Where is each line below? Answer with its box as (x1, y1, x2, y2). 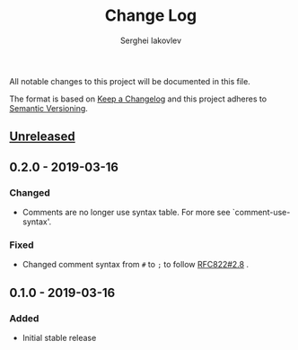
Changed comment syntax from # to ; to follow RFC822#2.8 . (22, 259, 250, 270)
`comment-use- (232, 207, 291, 218)
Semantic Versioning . (9, 102, 88, 113)
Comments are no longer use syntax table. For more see (22, 207, 231, 218)
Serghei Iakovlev (119, 35, 182, 46)
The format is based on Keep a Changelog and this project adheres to (9, 93, 267, 104)
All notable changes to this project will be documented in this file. (9, 75, 251, 86)
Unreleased (9, 129, 76, 144)
